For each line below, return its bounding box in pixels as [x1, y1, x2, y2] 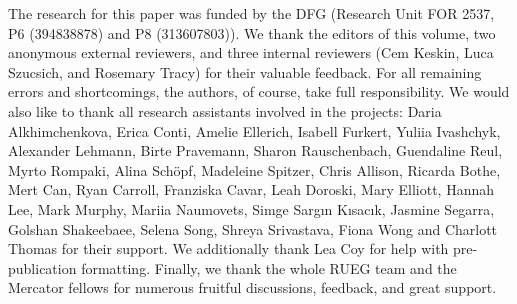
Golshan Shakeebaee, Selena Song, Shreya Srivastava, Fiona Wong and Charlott [8, 218, 498, 239]
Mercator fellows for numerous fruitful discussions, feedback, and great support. [8, 277, 497, 298]
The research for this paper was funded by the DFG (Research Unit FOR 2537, [8, 3, 495, 23]
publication [8, 257, 77, 278]
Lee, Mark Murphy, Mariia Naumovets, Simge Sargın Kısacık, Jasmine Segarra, [8, 198, 495, 219]
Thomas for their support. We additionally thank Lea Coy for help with [8, 238, 449, 259]
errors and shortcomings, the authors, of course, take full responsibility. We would [8, 81, 510, 102]
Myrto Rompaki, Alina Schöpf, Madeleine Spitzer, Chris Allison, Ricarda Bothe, [8, 159, 501, 180]
